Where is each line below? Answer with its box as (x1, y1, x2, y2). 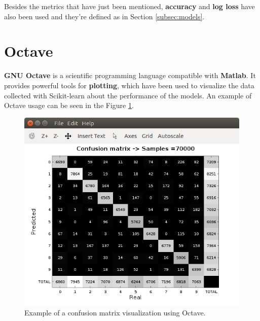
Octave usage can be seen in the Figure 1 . (4, 100, 134, 111)
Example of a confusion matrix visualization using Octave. (24, 307, 206, 318)
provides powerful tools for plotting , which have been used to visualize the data (4, 80, 254, 90)
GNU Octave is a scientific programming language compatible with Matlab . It (4, 70, 256, 81)
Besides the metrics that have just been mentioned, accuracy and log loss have (4, 1, 255, 11)
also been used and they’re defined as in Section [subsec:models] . (4, 11, 205, 21)
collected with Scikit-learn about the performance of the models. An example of (4, 90, 252, 100)
